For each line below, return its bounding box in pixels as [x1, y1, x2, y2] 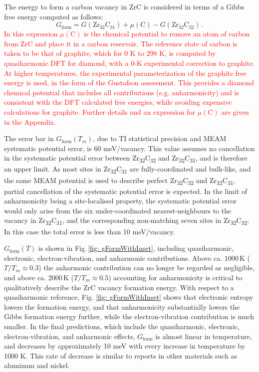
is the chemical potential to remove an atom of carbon [83, 28, 250, 39]
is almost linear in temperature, [155, 331, 252, 341]
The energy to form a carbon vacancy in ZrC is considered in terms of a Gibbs [4, 1, 245, 11]
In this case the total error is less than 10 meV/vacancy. [4, 226, 175, 236]
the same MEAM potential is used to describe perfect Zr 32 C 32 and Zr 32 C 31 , [4, 175, 236, 186]
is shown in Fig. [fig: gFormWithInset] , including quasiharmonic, [38, 243, 234, 253]
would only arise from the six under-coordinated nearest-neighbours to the [4, 205, 232, 215]
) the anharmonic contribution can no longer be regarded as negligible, [38, 262, 255, 273]
